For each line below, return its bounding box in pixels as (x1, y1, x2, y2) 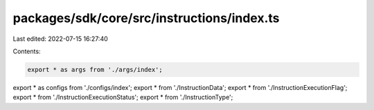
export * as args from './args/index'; (27, 66, 163, 73)
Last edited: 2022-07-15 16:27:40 (12, 35, 109, 43)
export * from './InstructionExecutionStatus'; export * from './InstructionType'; (12, 93, 233, 102)
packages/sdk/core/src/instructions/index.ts (12, 10, 280, 26)
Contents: (12, 47, 41, 55)
